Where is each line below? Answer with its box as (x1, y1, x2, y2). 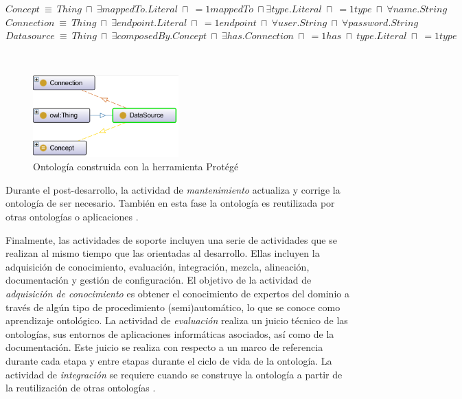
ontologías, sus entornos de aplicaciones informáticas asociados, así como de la (5, 326, 334, 341)
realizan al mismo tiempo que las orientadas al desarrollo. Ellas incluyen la (5, 246, 320, 260)
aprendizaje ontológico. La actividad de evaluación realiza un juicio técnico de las (5, 313, 348, 328)
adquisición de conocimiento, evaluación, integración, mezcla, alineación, (5, 259, 310, 273)
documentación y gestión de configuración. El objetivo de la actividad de (5, 273, 312, 287)
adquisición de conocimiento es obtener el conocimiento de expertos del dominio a (5, 286, 349, 300)
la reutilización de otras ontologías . (5, 380, 156, 395)
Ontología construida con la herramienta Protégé (33, 159, 239, 174)
